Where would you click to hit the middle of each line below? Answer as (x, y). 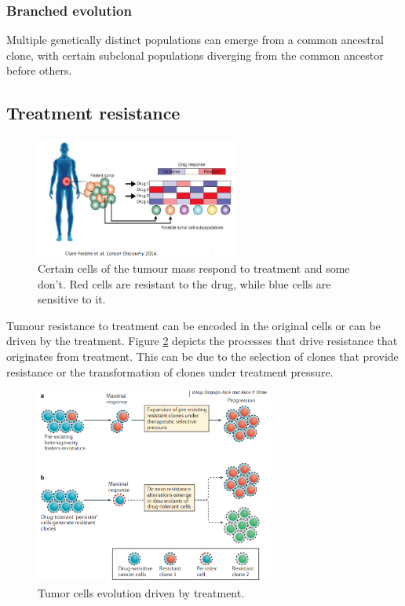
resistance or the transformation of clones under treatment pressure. (170, 371)
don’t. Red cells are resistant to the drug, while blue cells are (184, 283)
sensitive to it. (72, 299)
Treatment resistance (93, 113)
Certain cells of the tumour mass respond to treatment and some (194, 268)
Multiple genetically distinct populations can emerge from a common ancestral (195, 40)
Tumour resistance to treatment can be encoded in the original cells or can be (193, 325)
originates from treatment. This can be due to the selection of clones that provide (202, 356)
